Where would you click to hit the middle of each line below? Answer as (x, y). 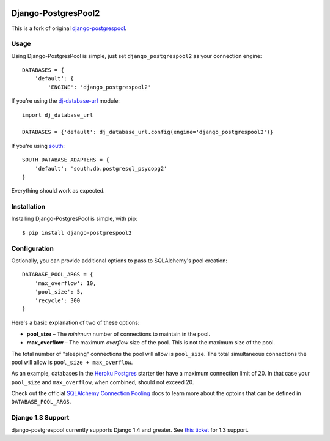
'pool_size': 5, (59, 292)
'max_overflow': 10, (65, 283)
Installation (28, 207)
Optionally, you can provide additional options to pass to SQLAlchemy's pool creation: (119, 261)
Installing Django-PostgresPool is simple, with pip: (74, 219)
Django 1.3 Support (40, 418)
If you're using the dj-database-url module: (66, 101)
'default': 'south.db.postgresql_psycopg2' (101, 169)
